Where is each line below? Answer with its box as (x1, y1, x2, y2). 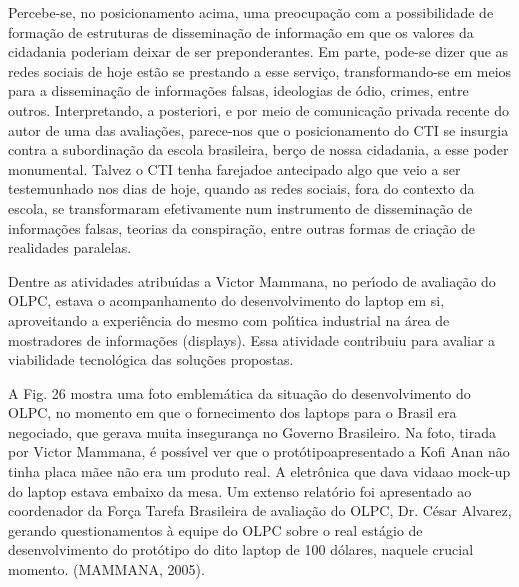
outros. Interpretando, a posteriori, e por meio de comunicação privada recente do (8, 99, 509, 120)
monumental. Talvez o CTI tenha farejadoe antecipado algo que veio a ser (8, 158, 461, 179)
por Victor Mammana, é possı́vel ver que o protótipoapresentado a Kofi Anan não (8, 441, 510, 462)
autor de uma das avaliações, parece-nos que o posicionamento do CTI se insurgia (8, 119, 509, 140)
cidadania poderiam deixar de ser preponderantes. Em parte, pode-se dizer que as (8, 41, 509, 62)
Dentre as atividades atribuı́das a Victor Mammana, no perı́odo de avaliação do (8, 270, 496, 291)
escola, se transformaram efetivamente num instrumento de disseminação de (8, 197, 473, 218)
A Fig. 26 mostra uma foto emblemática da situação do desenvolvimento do (8, 382, 471, 403)
